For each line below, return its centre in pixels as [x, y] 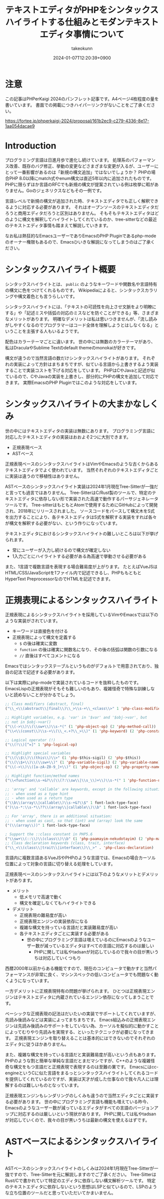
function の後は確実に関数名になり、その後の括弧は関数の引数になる [89, 650]
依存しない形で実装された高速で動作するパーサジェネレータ [99, 498]
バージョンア [145, 1108]
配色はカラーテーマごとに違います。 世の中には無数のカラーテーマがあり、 [80, 341]
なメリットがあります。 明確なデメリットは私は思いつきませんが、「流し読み [81, 319]
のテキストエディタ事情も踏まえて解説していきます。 [58, 225]
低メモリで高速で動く [41, 897]
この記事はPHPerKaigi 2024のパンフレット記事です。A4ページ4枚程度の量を [82, 99]
